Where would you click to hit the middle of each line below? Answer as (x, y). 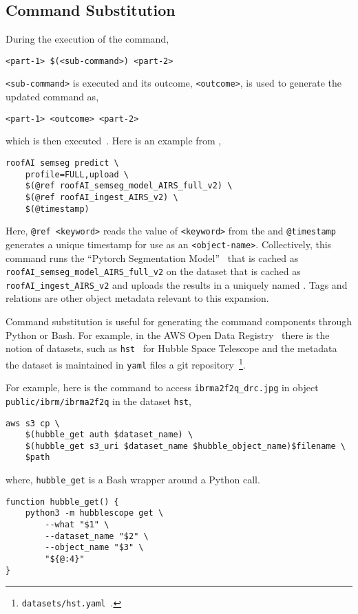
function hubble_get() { (62, 502)
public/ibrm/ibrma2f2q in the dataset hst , (98, 401)
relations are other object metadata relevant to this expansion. (137, 298)
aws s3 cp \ (33, 423)
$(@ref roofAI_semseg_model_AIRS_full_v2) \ (129, 186)
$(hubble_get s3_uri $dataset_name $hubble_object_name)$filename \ (185, 446)
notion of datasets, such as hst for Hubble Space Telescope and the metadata (171, 348)
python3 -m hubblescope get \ (94, 513)
